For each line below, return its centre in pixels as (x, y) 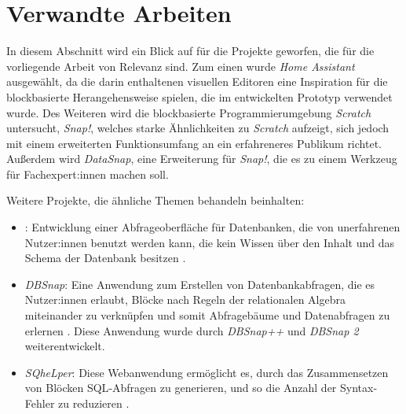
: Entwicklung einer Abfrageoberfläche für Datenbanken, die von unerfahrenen (212, 227)
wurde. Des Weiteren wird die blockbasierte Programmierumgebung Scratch (189, 112)
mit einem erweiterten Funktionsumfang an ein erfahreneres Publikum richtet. (194, 143)
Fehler (40, 403)
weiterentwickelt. (65, 346)
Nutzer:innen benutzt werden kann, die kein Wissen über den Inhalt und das (209, 242)
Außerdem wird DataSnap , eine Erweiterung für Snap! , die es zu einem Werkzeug (202, 159)
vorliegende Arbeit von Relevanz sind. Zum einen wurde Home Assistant (181, 66)
